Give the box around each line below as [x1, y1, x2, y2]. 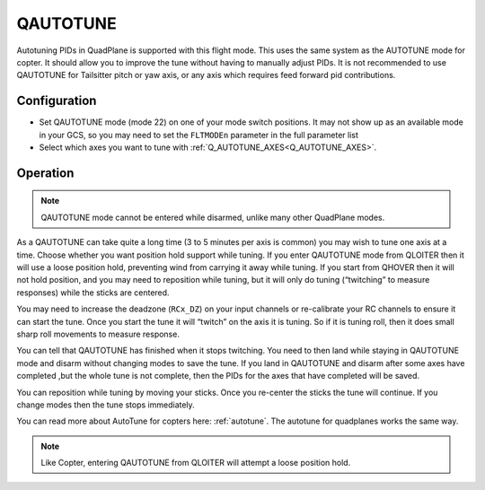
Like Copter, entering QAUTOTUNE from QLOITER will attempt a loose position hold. [40, 458, 351, 468]
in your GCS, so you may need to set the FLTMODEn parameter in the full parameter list [39, 129, 359, 140]
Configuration [16, 93, 97, 109]
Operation [16, 165, 75, 180]
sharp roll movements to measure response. [16, 328, 180, 339]
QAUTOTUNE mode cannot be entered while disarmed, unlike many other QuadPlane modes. [40, 212, 385, 223]
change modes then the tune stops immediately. [16, 399, 195, 410]
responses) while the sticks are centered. [16, 287, 170, 298]
